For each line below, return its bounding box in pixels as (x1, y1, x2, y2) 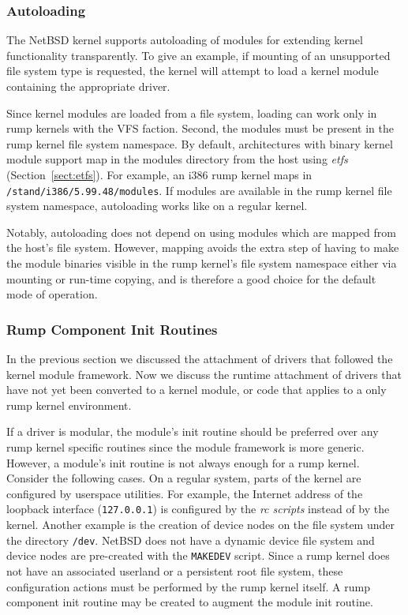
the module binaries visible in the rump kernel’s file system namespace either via (6, 255, 397, 271)
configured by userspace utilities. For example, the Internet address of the (6, 485, 363, 501)
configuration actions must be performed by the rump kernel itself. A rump (6, 578, 370, 594)
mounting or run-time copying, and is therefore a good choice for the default (6, 270, 376, 287)
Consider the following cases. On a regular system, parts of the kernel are (6, 470, 361, 486)
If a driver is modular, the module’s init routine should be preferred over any (6, 423, 379, 440)
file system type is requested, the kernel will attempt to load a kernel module (6, 62, 379, 79)
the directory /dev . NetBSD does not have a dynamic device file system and (6, 531, 375, 548)
